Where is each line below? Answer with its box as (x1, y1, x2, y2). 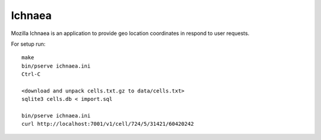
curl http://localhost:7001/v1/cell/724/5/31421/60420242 (21, 120, 194, 128)
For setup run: (11, 40, 46, 47)
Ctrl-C (21, 71, 41, 78)
